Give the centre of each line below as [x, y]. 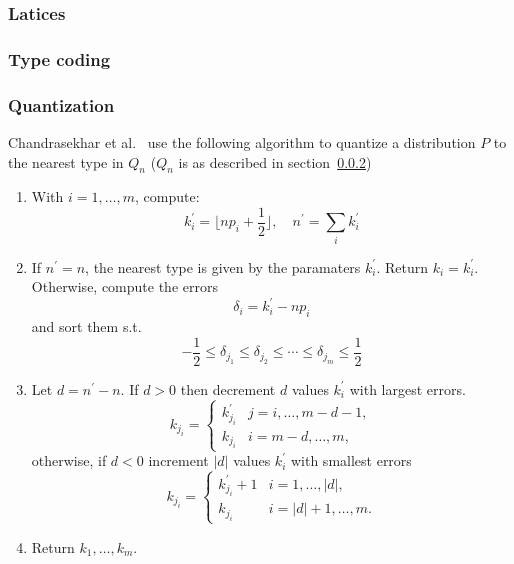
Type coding [59, 58]
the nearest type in [66, 161]
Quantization [61, 104]
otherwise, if [69, 460]
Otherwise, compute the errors [124, 286]
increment [178, 460]
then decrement [228, 388]
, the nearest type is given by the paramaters [223, 266]
